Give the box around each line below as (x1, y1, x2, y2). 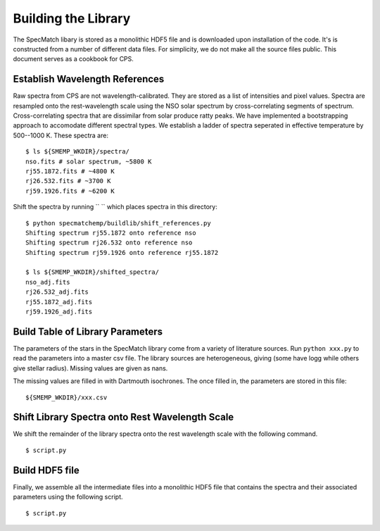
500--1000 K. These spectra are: (13, 131, 109, 139)
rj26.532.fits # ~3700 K (25, 177, 111, 185)
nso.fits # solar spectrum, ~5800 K (25, 157, 152, 165)
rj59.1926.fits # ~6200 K (25, 187, 115, 195)
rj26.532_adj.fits (25, 288, 89, 296)
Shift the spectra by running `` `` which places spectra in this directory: (13, 203, 217, 211)
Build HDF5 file (13, 464, 80, 476)
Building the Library (13, 11, 131, 26)
